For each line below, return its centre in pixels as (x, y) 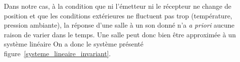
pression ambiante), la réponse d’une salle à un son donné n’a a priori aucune (119, 25)
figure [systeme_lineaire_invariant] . (57, 53)
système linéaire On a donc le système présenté (74, 44)
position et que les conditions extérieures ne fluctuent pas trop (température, (118, 15)
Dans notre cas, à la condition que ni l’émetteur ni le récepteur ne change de (118, 6)
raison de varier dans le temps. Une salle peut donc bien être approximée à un (120, 34)
